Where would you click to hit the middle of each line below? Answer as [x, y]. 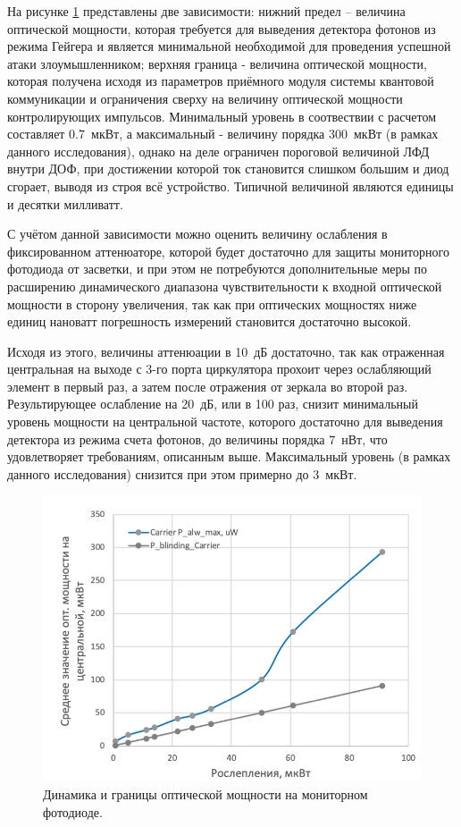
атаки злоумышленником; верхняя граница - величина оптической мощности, [217, 63]
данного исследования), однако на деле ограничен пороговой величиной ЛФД [218, 151]
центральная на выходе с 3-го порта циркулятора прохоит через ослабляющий [219, 369]
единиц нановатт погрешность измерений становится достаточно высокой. [210, 321]
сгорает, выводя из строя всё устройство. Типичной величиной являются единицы [230, 186]
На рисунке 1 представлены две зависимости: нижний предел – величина [206, 11]
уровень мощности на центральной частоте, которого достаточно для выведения [225, 422]
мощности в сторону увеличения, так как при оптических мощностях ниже [212, 304]
